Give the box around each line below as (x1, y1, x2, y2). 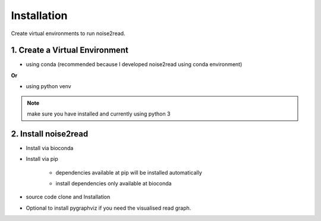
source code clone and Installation (26, 194, 111, 201)
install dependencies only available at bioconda (55, 180, 172, 187)
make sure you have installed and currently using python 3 (27, 110, 171, 117)
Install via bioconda (26, 144, 74, 151)
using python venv (26, 83, 71, 90)
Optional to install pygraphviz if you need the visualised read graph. (26, 204, 191, 211)
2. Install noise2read (11, 129, 89, 139)
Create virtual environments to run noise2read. (11, 30, 125, 37)
